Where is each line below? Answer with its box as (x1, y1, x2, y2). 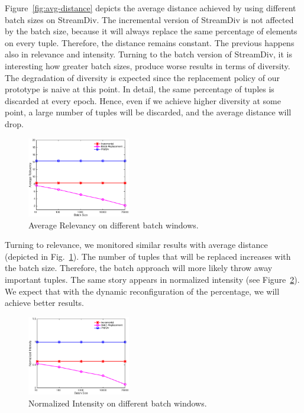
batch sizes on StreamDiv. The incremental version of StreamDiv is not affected (5, 13, 294, 25)
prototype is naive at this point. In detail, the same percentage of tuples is (5, 83, 274, 95)
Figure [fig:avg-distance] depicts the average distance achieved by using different (5, 2, 296, 14)
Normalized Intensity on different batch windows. (28, 396, 207, 409)
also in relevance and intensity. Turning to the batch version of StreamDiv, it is (5, 48, 293, 60)
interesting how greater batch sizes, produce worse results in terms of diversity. (5, 59, 290, 72)
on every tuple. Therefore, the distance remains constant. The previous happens (5, 36, 295, 49)
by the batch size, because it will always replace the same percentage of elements (5, 25, 297, 37)
